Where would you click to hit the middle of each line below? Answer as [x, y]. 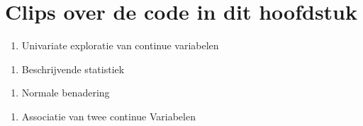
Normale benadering [66, 93]
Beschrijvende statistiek [73, 69]
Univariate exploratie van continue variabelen [120, 45]
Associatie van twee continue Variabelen [108, 116]
